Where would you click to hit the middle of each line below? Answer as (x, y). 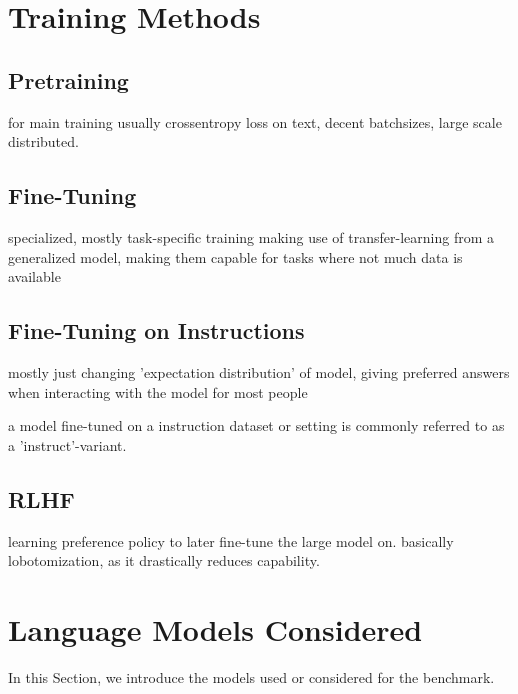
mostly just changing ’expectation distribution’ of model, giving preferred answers (259, 371)
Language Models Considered (215, 628)
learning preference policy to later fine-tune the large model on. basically (231, 540)
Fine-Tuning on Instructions (156, 330)
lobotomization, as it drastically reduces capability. (164, 560)
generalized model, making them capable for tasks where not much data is (235, 256)
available (34, 276)
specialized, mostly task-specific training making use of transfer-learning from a (251, 236)
